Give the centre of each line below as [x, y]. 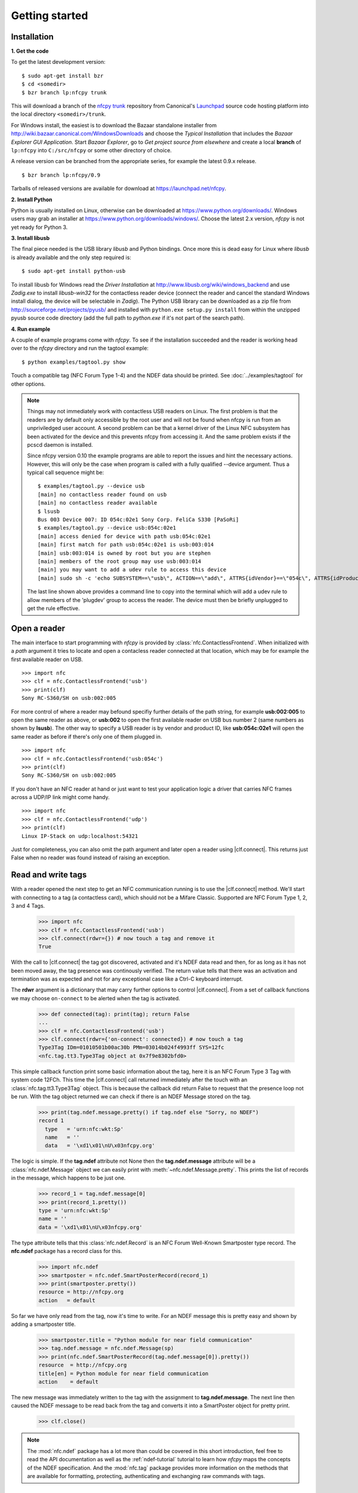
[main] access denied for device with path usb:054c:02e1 [124, 536]
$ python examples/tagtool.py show [74, 362]
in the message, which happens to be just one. [68, 1178]
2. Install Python [32, 199]
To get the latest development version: [58, 62]
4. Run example [31, 329]
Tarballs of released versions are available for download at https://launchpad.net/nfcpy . [119, 189]
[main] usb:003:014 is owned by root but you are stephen [124, 553]
